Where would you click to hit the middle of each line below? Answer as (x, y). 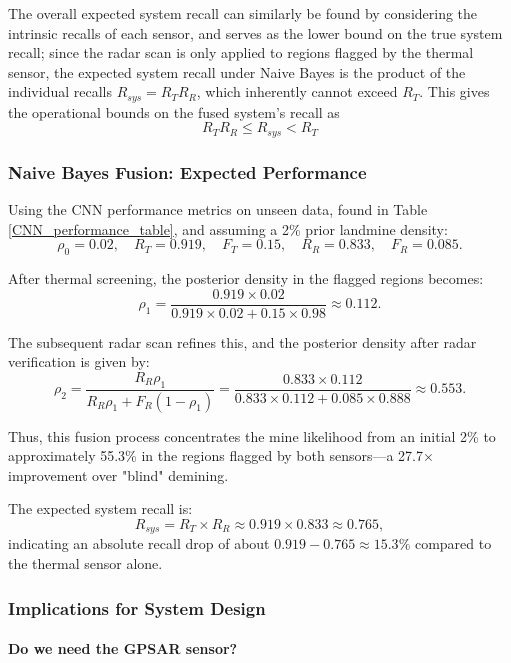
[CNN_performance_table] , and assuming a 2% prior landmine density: (228, 228)
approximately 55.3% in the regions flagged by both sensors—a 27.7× (221, 455)
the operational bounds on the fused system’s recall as (174, 111)
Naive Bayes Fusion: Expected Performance (187, 171)
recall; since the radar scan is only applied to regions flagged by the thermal (241, 52)
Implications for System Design (137, 607)
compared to (453, 543)
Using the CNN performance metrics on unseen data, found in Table (218, 209)
